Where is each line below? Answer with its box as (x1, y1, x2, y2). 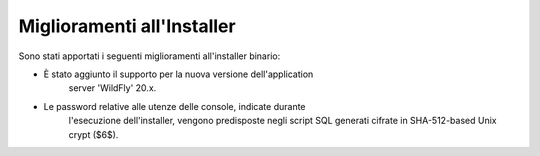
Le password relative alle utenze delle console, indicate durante (43, 100, 306, 112)
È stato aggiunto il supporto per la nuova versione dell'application (43, 68, 314, 80)
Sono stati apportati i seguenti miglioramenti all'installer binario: (18, 50, 281, 62)
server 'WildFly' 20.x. (68, 82, 157, 94)
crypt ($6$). (68, 128, 119, 140)
